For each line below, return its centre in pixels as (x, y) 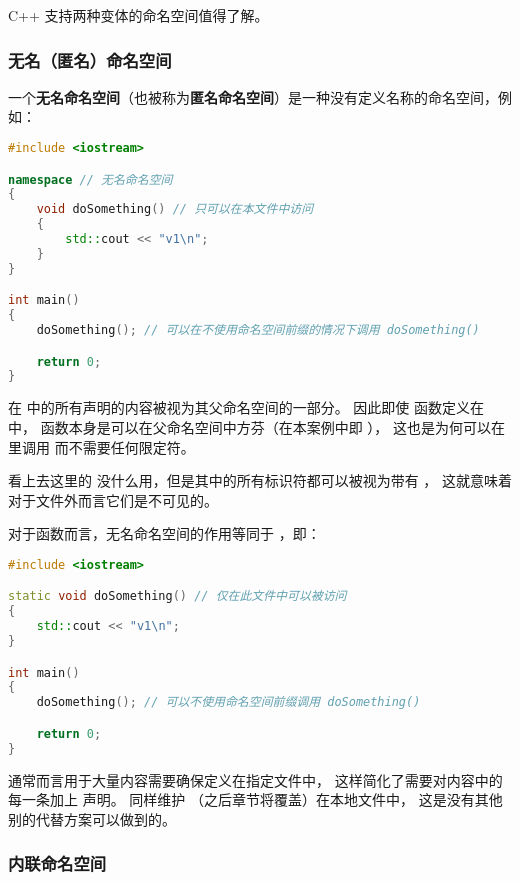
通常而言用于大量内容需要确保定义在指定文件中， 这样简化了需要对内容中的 (255, 779)
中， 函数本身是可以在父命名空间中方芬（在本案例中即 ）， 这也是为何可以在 (256, 426)
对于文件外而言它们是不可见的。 (113, 499)
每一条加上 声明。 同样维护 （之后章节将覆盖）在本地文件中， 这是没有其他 (255, 799)
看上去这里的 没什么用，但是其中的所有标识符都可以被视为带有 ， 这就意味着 (260, 480)
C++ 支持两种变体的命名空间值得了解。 (138, 15)
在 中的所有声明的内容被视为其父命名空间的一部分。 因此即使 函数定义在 (246, 407)
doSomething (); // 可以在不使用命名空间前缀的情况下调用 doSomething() (258, 330)
